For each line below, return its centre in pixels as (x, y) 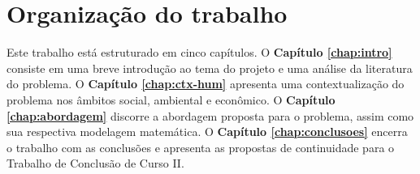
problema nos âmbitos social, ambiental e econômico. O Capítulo (171, 99)
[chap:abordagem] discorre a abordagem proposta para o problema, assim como (210, 115)
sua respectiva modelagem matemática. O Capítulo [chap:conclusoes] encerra (207, 132)
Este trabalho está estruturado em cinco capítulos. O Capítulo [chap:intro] (199, 52)
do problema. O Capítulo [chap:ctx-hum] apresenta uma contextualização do (206, 84)
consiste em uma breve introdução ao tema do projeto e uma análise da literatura (210, 68)
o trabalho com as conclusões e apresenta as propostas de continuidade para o (201, 147)
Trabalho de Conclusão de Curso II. (95, 163)
